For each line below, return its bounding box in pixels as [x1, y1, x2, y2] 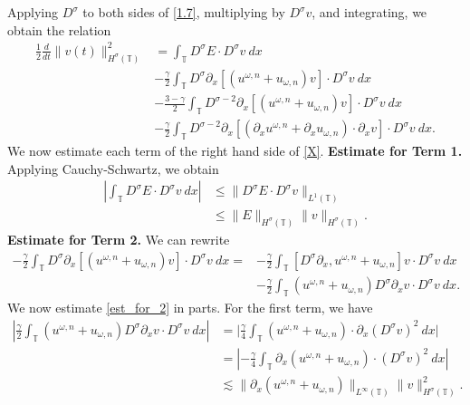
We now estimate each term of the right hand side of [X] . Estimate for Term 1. [7, 141, 463, 160]
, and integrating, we [312, 3, 427, 21]
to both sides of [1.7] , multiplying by [82, 3, 285, 21]
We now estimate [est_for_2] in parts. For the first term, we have [7, 298, 373, 317]
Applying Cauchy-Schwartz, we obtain [7, 159, 219, 178]
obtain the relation [7, 20, 111, 39]
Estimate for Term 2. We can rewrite [7, 230, 230, 249]
